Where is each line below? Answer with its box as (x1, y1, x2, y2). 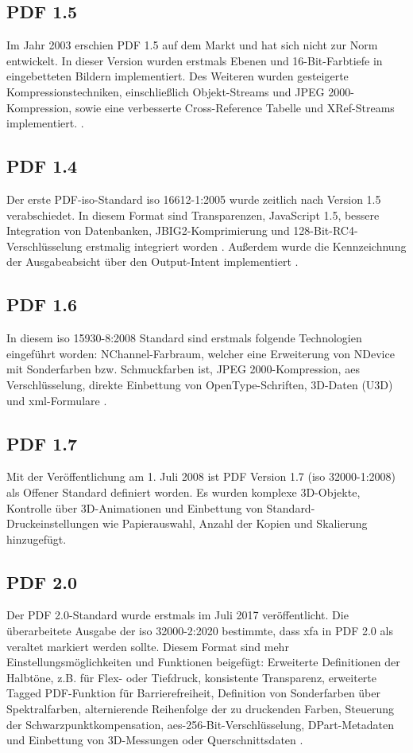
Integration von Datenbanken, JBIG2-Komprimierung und (6, 222, 290, 239)
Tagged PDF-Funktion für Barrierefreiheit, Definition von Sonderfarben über (6, 685, 380, 701)
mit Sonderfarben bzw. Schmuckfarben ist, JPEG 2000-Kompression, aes (6, 361, 360, 377)
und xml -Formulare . (6, 392, 107, 408)
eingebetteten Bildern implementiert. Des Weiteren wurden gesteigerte (6, 68, 349, 84)
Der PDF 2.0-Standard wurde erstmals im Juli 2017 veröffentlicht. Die (6, 607, 349, 623)
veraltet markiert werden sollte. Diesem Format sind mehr (6, 638, 289, 654)
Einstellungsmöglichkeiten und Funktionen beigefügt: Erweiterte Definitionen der (6, 654, 400, 670)
